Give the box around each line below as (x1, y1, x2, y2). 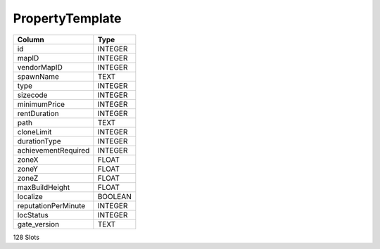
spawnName (17, 71, 60, 81)
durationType (17, 136, 61, 146)
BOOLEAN (97, 191, 132, 201)
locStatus (17, 210, 49, 219)
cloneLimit (17, 127, 52, 136)
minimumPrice (17, 99, 65, 109)
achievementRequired (17, 145, 90, 155)
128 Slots (13, 233, 40, 241)
